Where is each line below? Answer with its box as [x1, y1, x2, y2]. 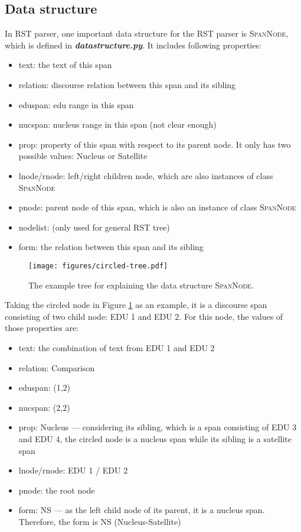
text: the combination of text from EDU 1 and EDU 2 [18, 341, 215, 353]
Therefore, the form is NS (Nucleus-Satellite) [18, 515, 181, 527]
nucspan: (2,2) [18, 401, 70, 413]
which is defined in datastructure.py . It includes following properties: [5, 38, 261, 51]
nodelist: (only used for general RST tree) [18, 220, 170, 233]
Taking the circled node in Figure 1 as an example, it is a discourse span [5, 299, 267, 311]
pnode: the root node [18, 484, 95, 496]
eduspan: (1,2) [18, 381, 71, 394]
